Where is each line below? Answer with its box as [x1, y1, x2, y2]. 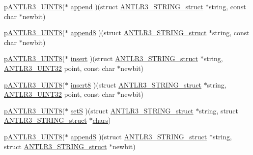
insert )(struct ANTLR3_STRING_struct [70, 53, 198, 64]
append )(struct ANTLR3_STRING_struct [70, 1, 203, 11]
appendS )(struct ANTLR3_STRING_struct [70, 131, 207, 141]
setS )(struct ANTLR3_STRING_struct [70, 105, 194, 115]
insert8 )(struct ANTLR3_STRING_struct [70, 79, 202, 89]
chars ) [92, 115, 111, 125]
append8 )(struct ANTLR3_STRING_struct [70, 27, 207, 38]
